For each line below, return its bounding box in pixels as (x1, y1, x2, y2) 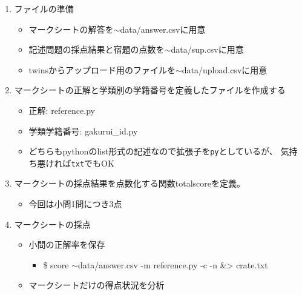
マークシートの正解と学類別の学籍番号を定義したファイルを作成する (14, 84, 286, 96)
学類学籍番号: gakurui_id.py (28, 124, 138, 137)
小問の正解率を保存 (28, 238, 105, 251)
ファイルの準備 (14, 2, 74, 15)
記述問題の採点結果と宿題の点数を (28, 43, 165, 56)
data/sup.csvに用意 (171, 43, 244, 56)
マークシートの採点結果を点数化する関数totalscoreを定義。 (14, 177, 246, 190)
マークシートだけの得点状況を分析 (28, 279, 165, 291)
